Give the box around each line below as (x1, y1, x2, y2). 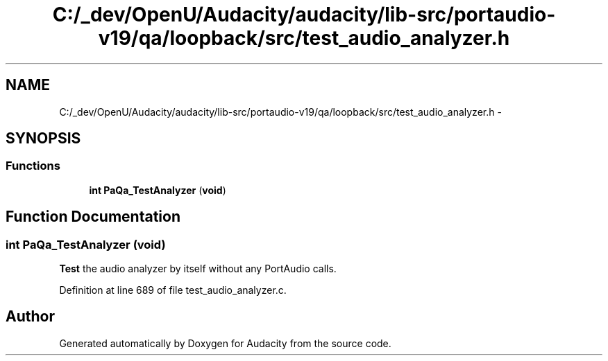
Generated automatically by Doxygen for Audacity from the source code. (59, 337, 391, 349)
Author (6, 308, 55, 326)
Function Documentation (6, 208, 180, 226)
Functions (6, 159, 60, 173)
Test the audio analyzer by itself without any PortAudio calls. (59, 263, 337, 275)
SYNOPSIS (6, 130, 81, 148)
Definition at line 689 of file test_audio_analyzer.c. (59, 284, 287, 297)
